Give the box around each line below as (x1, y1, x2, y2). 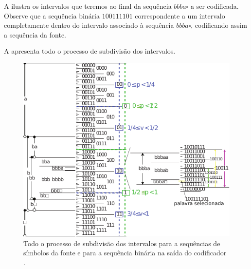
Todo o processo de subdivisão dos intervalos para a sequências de (23, 238, 220, 248)
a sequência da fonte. (4, 29, 67, 39)
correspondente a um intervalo (135, 10, 225, 20)
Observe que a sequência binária (4, 10, 100, 20)
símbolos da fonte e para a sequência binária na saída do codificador (23, 248, 227, 258)
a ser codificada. (191, 1, 239, 11)
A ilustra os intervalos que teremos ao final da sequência (4, 1, 172, 11)
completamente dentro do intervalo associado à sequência (4, 20, 174, 30)
